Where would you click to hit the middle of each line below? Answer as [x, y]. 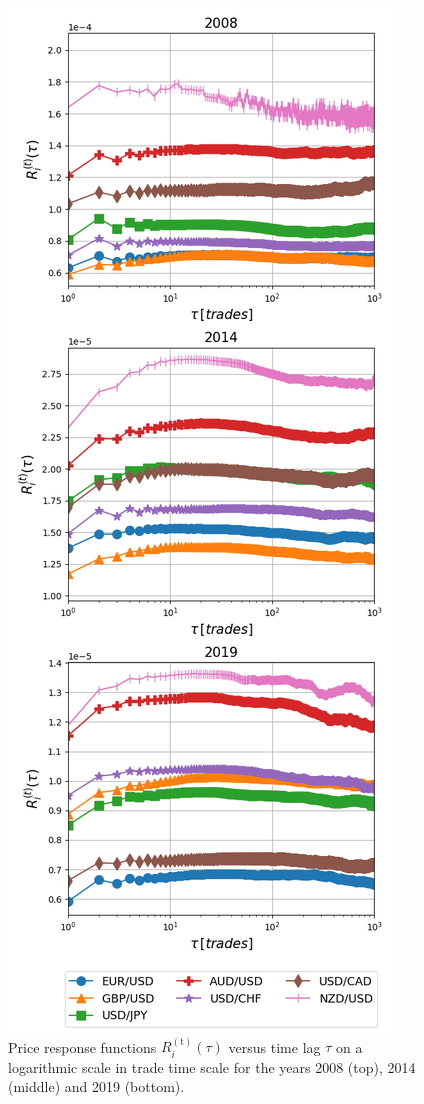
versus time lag [274, 1046]
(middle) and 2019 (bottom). [96, 1086]
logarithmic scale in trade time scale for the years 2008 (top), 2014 [212, 1066]
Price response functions [82, 1046]
